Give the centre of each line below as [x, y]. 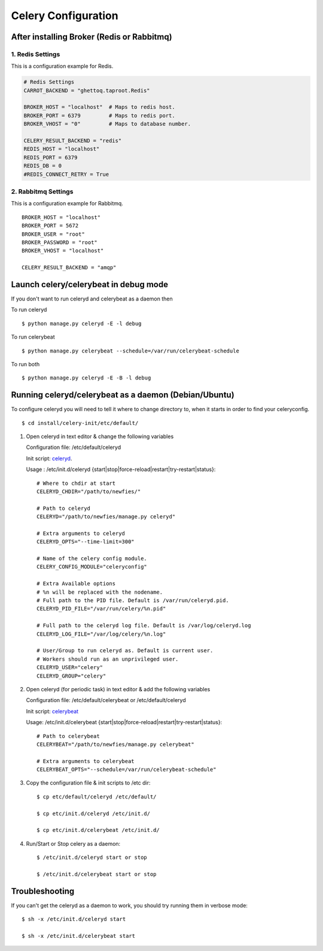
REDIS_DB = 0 [43, 166]
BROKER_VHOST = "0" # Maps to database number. [107, 124]
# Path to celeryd [64, 508]
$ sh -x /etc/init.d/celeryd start [74, 919]
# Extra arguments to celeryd [81, 533]
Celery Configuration [65, 16]
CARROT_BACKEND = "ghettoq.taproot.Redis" [87, 90]
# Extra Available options [76, 584]
